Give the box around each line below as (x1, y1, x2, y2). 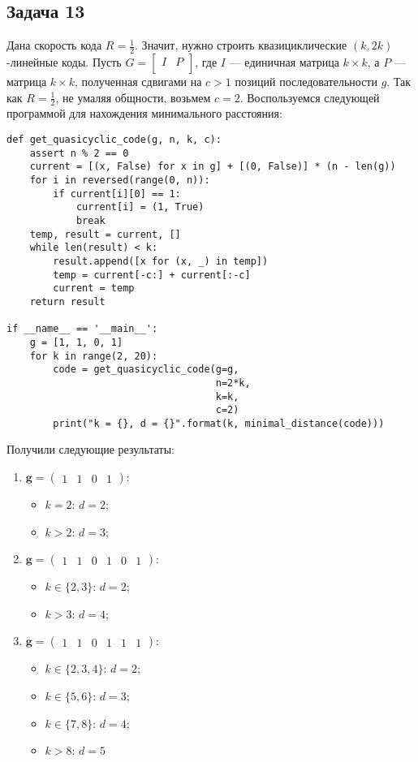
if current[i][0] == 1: (53, 187, 181, 200)
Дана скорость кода (6, 37, 102, 54)
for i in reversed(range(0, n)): (29, 174, 210, 187)
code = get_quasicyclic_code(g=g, (53, 364, 239, 376)
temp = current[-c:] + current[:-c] (53, 269, 251, 281)
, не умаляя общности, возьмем (55, 88, 211, 105)
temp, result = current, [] (29, 228, 181, 240)
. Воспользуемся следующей (239, 88, 380, 105)
